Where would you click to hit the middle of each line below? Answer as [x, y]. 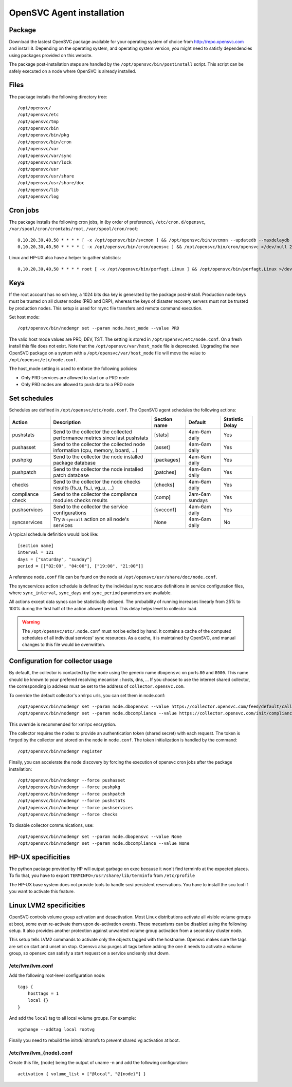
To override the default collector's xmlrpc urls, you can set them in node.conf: [87, 695]
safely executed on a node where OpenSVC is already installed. [73, 71]
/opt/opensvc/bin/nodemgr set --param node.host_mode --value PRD [99, 328]
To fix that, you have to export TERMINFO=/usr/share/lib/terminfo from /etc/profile [102, 875]
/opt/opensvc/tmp [38, 121]
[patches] [165, 472]
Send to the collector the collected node [99, 445]
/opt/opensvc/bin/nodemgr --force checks [68, 814]
